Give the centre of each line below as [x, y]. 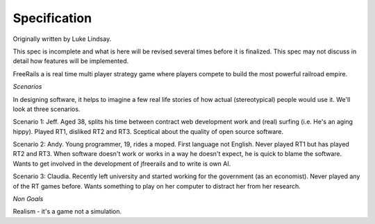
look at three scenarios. [47, 109]
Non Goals [28, 199]
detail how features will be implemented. [71, 61]
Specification [52, 18]
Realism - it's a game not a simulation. [67, 212]
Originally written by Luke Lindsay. [62, 39]
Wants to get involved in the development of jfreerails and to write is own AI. [122, 164]
